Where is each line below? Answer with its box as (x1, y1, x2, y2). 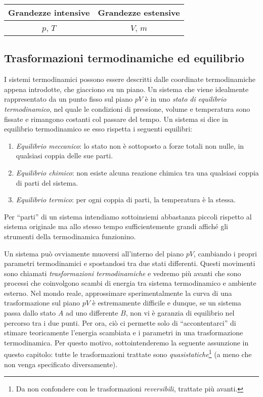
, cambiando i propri (193, 248, 257, 258)
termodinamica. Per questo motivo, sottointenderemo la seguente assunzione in (4, 337, 249, 347)
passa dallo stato (4, 307, 56, 318)
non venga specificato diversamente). (4, 359, 118, 369)
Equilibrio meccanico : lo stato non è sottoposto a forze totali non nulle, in (16, 140, 244, 151)
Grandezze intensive (8, 7, 90, 18)
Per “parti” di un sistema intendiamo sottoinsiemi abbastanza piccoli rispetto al (4, 211, 252, 222)
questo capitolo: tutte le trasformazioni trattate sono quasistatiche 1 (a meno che (4, 347, 252, 360)
